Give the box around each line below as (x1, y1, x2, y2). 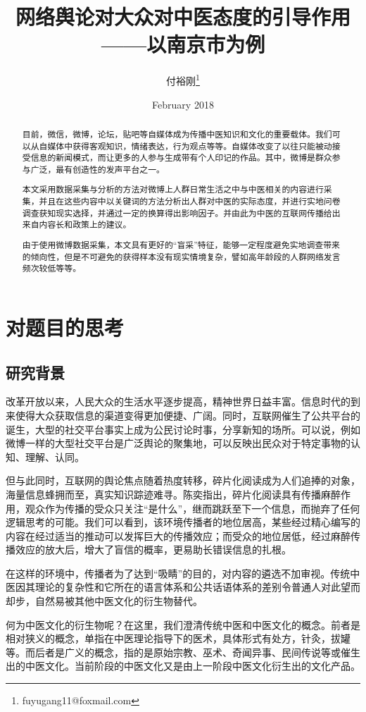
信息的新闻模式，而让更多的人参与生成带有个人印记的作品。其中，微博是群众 (30, 152, 332, 164)
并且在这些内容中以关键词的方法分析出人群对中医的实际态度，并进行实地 (39, 195, 324, 207)
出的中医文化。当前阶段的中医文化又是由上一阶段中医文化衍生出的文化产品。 (6, 658, 360, 673)
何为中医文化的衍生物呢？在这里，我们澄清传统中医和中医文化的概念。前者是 (6, 617, 360, 632)
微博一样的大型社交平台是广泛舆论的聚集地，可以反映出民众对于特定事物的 (6, 436, 351, 450)
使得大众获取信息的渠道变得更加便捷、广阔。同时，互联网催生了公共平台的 (15, 407, 360, 422)
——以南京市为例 (101, 30, 265, 59)
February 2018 (152, 97, 214, 111)
